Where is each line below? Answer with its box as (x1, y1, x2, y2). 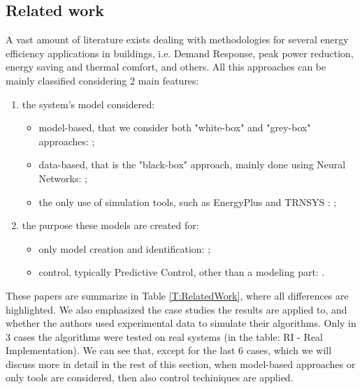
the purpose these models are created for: (22, 218, 199, 233)
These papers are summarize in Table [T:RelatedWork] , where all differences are (6, 288, 349, 302)
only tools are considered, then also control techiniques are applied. (6, 370, 294, 385)
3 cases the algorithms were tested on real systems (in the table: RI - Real (6, 329, 323, 344)
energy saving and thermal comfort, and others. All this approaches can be (6, 59, 326, 74)
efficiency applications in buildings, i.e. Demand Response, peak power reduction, (6, 45, 354, 60)
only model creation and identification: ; (38, 241, 211, 256)
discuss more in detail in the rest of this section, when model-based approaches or (6, 356, 356, 371)
